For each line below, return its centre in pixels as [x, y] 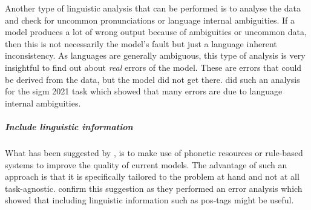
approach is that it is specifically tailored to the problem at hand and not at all [152, 176]
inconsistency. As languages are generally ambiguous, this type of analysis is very [155, 55]
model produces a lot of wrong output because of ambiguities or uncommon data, [156, 32]
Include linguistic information [69, 126]
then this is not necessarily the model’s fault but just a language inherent [141, 43]
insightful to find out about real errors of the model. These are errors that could [153, 67]
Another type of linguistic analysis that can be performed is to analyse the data [153, 8]
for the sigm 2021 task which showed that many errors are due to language [144, 91]
